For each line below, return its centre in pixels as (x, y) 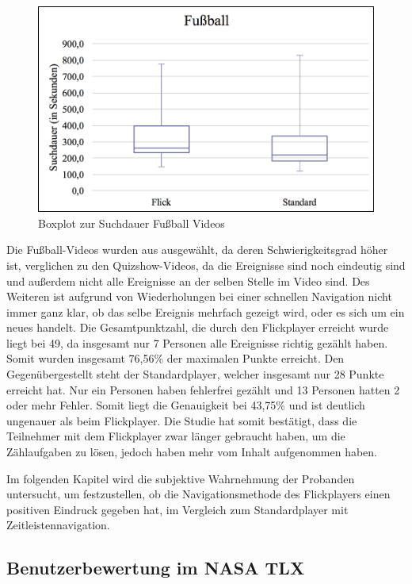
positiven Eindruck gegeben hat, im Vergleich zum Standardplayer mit (177, 509)
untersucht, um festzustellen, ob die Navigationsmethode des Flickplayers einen (198, 494)
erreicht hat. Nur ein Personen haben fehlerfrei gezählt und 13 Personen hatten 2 (203, 389)
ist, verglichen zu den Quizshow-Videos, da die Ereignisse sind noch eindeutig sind (206, 265)
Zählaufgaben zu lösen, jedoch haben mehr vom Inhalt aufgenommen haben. (192, 452)
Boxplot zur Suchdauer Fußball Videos (132, 223)
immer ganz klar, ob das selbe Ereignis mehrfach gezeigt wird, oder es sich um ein (206, 311)
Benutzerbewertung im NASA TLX (156, 568)
